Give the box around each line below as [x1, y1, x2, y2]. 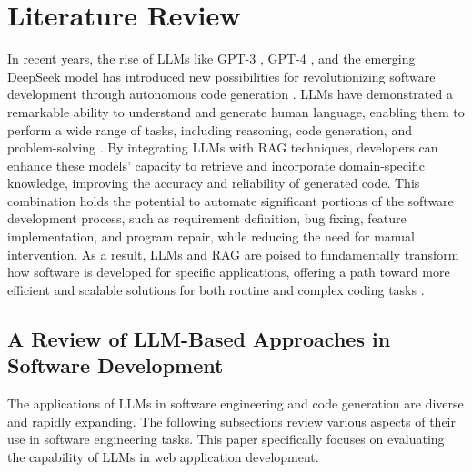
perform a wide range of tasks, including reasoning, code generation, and [7, 120, 412, 139]
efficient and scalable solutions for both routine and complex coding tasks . [7, 280, 425, 299]
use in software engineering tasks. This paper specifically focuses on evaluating [7, 429, 445, 448]
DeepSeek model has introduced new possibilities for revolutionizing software [7, 66, 436, 85]
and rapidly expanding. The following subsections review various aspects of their [7, 411, 456, 430]
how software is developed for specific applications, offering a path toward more [7, 262, 450, 281]
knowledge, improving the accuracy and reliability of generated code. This [7, 173, 420, 192]
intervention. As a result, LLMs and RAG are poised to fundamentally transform [7, 244, 459, 263]
